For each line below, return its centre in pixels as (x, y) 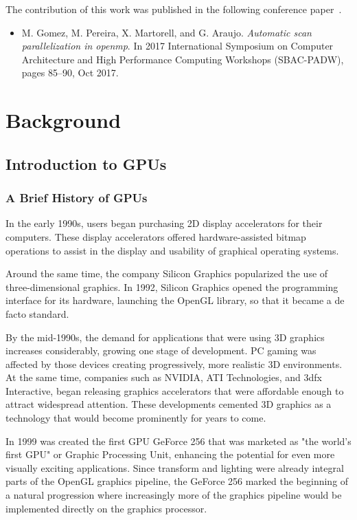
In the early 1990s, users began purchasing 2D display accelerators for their (164, 223)
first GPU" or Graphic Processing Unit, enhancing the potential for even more (170, 454)
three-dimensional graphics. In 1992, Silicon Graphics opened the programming (172, 286)
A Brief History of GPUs (77, 198)
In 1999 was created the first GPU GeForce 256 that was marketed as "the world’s (178, 441)
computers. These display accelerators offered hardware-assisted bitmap (156, 236)
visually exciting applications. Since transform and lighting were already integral (175, 467)
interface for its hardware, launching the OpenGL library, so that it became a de (175, 300)
